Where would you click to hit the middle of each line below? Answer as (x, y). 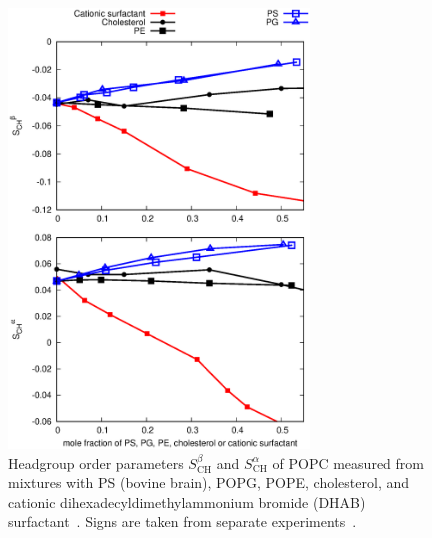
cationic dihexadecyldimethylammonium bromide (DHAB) (187, 501)
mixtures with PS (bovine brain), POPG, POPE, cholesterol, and (209, 482)
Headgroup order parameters (96, 462)
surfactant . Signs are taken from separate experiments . (182, 521)
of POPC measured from (348, 462)
